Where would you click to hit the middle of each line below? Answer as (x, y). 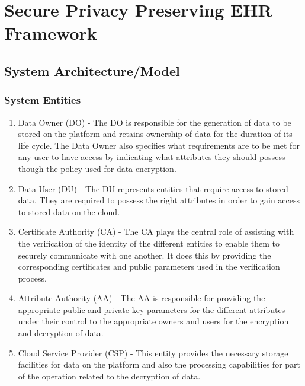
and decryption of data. (61, 333)
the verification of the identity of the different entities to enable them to (149, 243)
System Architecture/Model (92, 70)
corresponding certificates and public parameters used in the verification (149, 267)
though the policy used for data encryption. (97, 168)
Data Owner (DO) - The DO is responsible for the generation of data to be (155, 122)
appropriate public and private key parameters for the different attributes (152, 309)
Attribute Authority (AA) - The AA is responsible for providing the (142, 298)
